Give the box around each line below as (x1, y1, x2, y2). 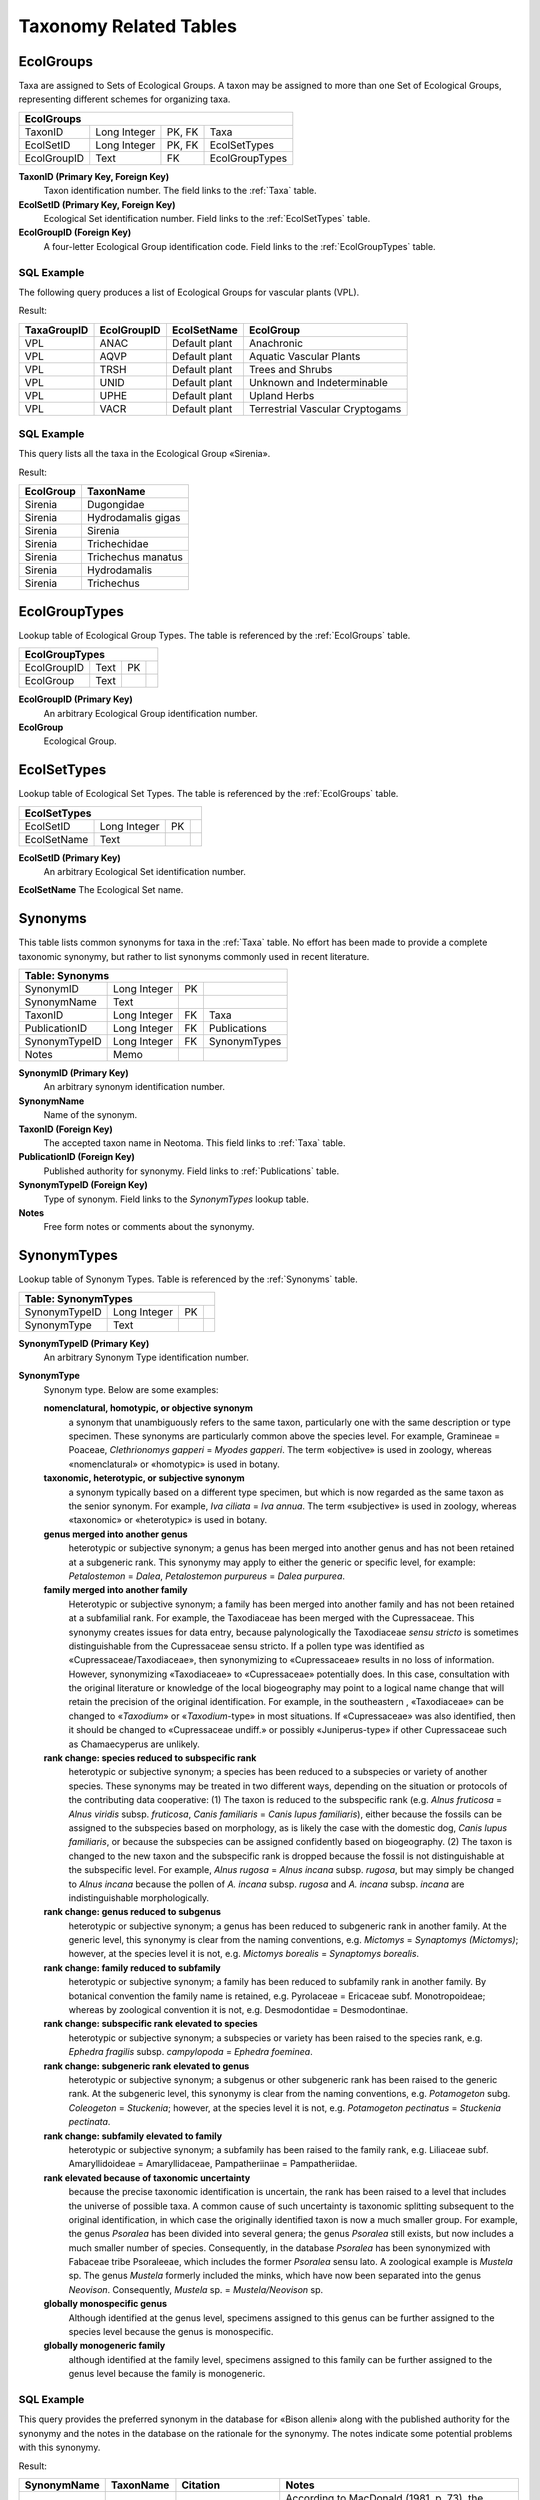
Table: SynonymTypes (24, 1291, 134, 1305)
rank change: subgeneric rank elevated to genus (43, 2060, 250, 2072)
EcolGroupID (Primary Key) (18, 693, 134, 705)
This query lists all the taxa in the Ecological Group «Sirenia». (18, 448, 271, 460)
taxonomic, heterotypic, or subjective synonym (43, 1472, 245, 1484)
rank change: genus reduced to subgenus (43, 1906, 222, 1918)
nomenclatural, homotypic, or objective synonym (43, 1402, 254, 1414)
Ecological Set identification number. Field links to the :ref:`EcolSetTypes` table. (43, 213, 371, 225)
